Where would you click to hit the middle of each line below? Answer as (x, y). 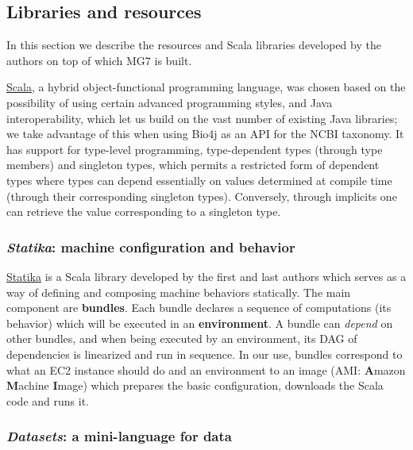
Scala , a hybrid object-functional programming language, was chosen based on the (206, 87)
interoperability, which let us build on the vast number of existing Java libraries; (202, 118)
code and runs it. (48, 400)
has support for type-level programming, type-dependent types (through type (195, 149)
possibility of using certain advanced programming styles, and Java (170, 102)
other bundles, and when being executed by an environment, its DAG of (182, 338)
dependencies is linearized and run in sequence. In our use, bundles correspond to (205, 354)
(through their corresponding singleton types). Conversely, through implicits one (202, 196)
